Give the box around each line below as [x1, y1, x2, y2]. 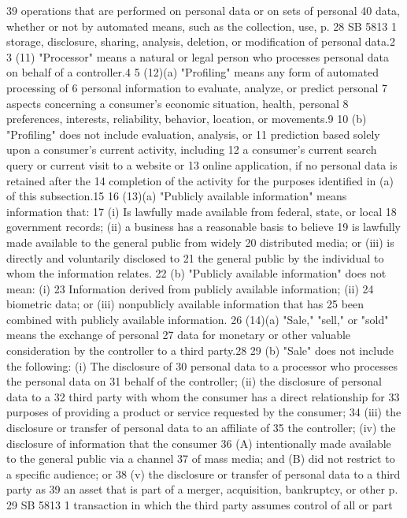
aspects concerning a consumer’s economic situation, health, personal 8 [6, 95, 349, 111]
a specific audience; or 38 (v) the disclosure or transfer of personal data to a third [6, 465, 401, 482]
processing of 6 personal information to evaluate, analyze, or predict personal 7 [6, 79, 387, 95]
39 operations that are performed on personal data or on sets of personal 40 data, [6, 2, 401, 18]
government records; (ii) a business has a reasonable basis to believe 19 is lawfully [6, 218, 401, 235]
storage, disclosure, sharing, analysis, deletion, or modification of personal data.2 [6, 33, 395, 50]
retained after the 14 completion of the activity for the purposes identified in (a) [6, 172, 394, 188]
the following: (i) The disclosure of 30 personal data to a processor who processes [6, 357, 398, 374]
